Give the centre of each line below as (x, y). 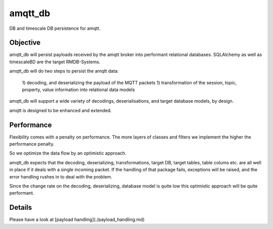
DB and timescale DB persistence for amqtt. (55, 28)
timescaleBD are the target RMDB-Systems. (55, 62)
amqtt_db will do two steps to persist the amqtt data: (64, 71)
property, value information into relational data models (78, 90)
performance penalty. (32, 144)
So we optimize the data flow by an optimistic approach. (68, 153)
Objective (25, 43)
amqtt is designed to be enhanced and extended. (61, 110)
